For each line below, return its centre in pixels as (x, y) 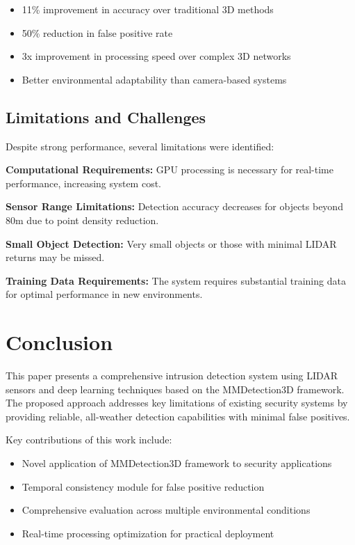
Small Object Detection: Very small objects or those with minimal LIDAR (171, 243)
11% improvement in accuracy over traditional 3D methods (148, 9)
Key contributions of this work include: (89, 440)
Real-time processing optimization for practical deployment (148, 533)
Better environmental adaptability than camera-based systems (154, 79)
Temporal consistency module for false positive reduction (143, 486)
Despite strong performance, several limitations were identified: (140, 146)
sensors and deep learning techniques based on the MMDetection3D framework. (175, 389)
